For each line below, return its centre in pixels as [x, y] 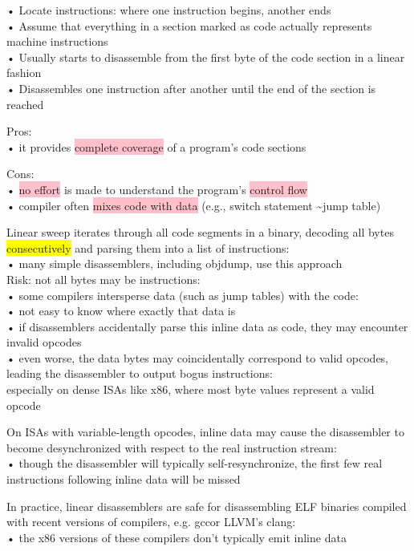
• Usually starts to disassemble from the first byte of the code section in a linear [206, 57]
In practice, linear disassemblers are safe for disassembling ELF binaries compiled [207, 506]
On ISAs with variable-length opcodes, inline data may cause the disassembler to [205, 432]
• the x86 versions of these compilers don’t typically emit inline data [177, 537]
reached [25, 104]
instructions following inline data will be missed [124, 479]
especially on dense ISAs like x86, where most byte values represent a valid [191, 389]
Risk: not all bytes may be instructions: [103, 279]
